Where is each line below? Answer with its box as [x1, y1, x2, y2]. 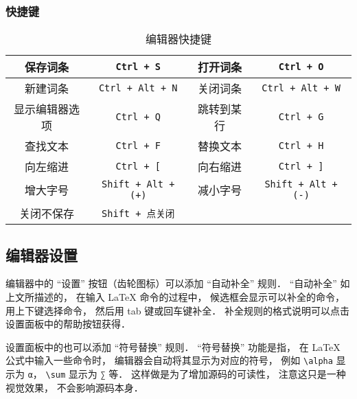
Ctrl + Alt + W [262, 82, 341, 94]
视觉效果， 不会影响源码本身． [5, 380, 143, 394]
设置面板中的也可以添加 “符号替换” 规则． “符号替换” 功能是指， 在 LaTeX [5, 339, 341, 354]
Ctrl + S [115, 61, 161, 73]
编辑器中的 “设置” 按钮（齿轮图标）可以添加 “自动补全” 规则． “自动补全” [5, 276, 337, 290]
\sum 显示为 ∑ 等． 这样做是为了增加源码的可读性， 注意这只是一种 [45, 367, 346, 381]
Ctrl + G [278, 111, 324, 123]
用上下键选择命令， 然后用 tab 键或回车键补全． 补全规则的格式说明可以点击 [5, 303, 349, 317]
